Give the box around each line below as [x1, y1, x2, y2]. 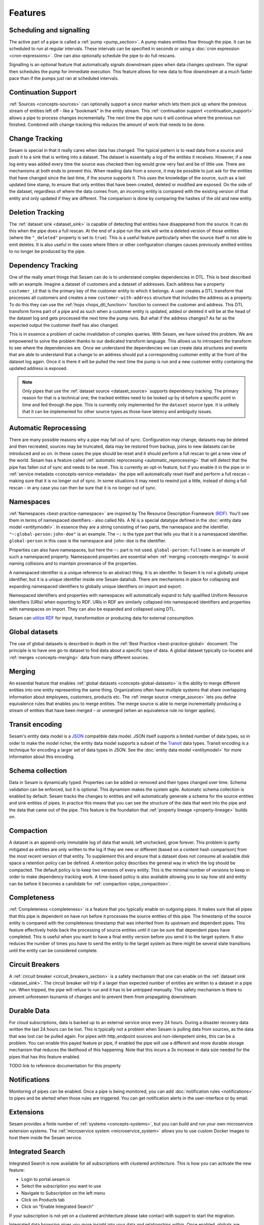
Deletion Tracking [9, 208, 65, 217]
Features [9, 7, 46, 18]
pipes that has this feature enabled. [9, 1053, 81, 1059]
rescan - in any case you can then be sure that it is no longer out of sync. [9, 485, 156, 490]
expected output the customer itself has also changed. [9, 322, 119, 328]
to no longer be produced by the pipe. [9, 248, 86, 254]
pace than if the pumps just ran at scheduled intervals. [9, 75, 119, 81]
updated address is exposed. [9, 366, 68, 371]
